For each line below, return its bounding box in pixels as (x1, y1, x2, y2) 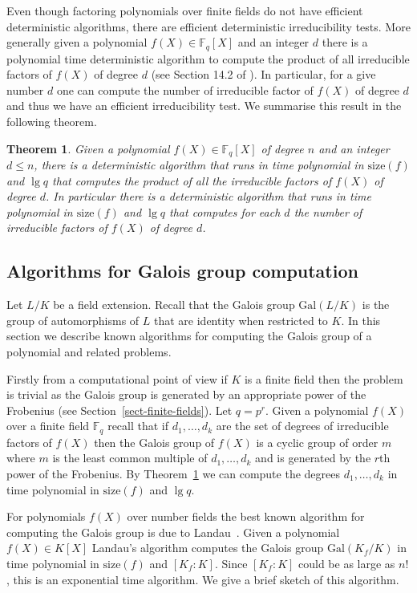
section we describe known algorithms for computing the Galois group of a (6, 327, 372, 344)
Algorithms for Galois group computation (6, 258, 358, 283)
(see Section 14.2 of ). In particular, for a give (151, 66, 376, 83)
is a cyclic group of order (256, 433, 379, 450)
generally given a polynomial (6, 34, 148, 51)
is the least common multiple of (52, 449, 208, 466)
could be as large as (298, 555, 395, 571)
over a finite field (6, 417, 90, 434)
